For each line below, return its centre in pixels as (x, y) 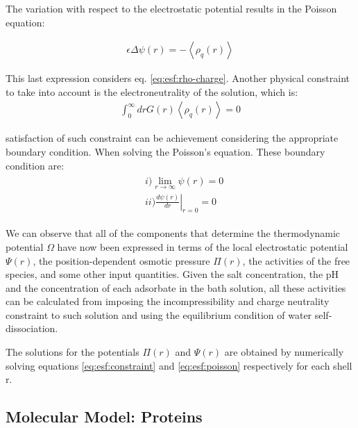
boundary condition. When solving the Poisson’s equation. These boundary (165, 152)
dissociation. (32, 328)
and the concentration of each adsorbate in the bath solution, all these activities (176, 287)
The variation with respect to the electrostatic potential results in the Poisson (171, 8)
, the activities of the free (296, 260)
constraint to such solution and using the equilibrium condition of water (159, 314)
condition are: (35, 165)
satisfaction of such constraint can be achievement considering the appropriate (172, 138)
